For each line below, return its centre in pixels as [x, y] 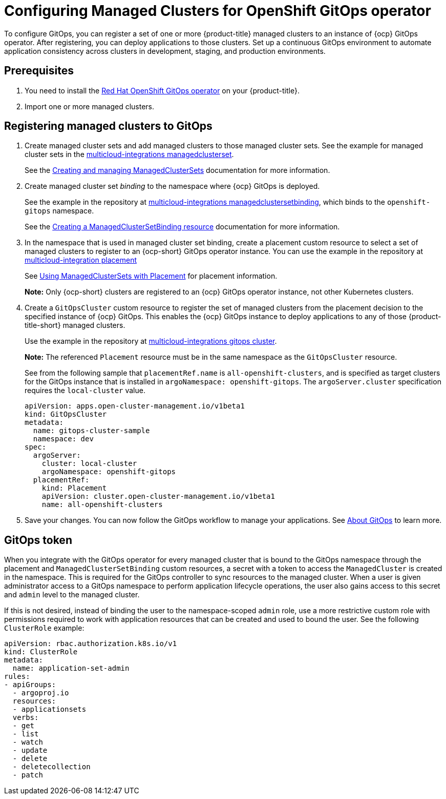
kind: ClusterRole [41, 652]
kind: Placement [74, 488]
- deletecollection [51, 767]
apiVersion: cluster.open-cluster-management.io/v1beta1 [158, 496]
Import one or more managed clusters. [90, 106]
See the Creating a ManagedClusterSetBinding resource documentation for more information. [182, 227]
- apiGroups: [30, 685]
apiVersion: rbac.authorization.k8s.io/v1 [91, 644]
